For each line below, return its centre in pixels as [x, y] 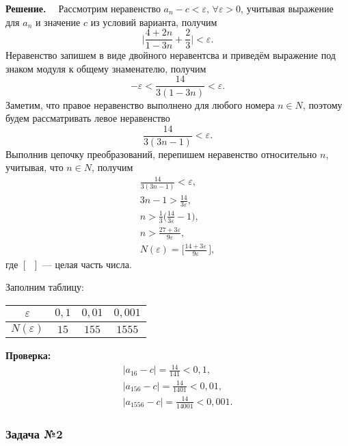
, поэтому [322, 104]
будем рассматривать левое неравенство [88, 118]
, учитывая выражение [287, 8]
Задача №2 [34, 433]
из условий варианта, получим [154, 22]
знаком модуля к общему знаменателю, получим [106, 68]
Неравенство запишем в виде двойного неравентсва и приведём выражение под [171, 55]
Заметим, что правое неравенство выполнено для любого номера [140, 104]
